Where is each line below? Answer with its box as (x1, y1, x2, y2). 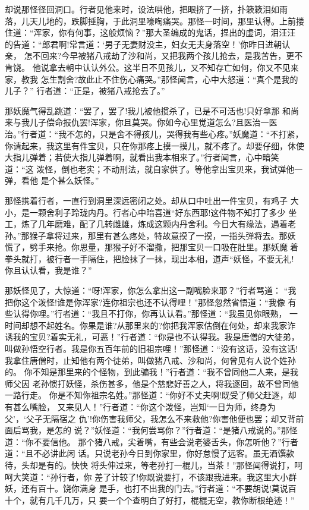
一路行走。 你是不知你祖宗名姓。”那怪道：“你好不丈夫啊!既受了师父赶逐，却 (5, 389, 297, 401)
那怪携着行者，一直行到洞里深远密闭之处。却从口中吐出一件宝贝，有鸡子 (5, 194, 288, 206)
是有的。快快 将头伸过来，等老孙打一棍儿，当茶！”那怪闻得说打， (37, 458, 295, 471)
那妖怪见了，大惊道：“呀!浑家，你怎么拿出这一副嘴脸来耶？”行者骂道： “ (5, 284, 288, 297)
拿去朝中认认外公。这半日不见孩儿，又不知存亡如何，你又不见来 (49, 61, 299, 73)
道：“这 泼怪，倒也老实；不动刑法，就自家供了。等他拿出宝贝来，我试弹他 (5, 162, 295, 175)
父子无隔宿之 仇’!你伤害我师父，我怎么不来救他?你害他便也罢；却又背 (26, 412, 296, 424)
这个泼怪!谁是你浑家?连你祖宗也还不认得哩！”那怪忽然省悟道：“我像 (21, 295, 285, 308)
